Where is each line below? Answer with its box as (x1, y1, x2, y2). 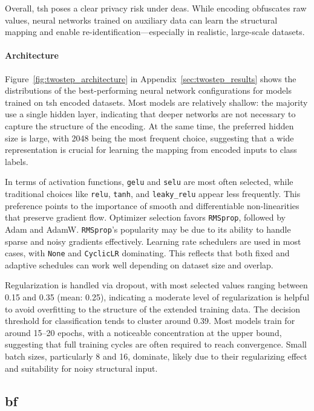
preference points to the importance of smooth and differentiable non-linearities (5, 199, 299, 212)
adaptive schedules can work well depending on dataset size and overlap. (5, 258, 273, 271)
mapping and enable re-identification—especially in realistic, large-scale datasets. (5, 25, 305, 38)
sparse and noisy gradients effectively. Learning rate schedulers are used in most (5, 235, 301, 247)
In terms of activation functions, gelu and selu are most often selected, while (5, 175, 293, 188)
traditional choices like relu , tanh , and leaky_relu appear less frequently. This (5, 187, 301, 199)
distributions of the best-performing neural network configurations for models (5, 84, 292, 97)
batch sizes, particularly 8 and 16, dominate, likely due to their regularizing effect (5, 349, 307, 362)
